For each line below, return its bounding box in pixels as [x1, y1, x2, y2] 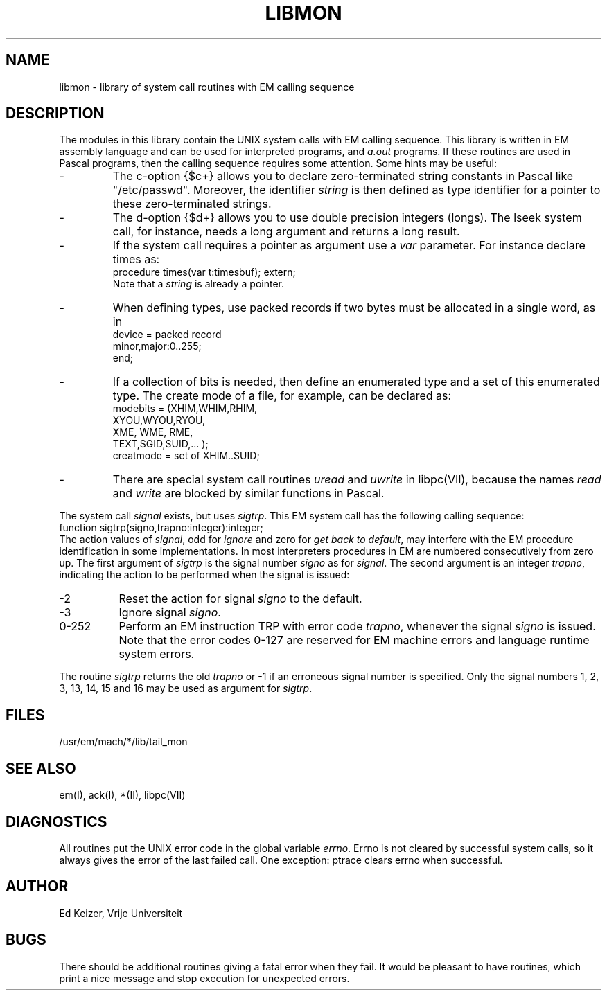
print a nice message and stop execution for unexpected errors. [59, 972, 350, 984]
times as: [112, 252, 160, 267]
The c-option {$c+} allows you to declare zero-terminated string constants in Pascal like [112, 169, 574, 184]
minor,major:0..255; [112, 340, 202, 353]
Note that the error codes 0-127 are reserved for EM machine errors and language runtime [118, 633, 590, 648]
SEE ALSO [6, 759, 76, 777]
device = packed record [112, 328, 222, 341]
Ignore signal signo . [118, 605, 221, 620]
